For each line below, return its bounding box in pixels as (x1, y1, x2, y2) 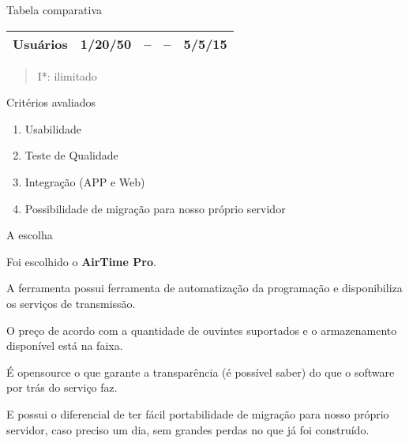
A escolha (6, 227, 53, 243)
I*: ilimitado (37, 67, 97, 84)
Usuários (13, 34, 68, 53)
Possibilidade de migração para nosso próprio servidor (24, 200, 286, 216)
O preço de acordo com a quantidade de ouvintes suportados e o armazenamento (6, 321, 397, 338)
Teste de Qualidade (24, 147, 118, 163)
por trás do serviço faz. (6, 379, 118, 396)
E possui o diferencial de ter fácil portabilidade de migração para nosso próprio (6, 405, 389, 422)
